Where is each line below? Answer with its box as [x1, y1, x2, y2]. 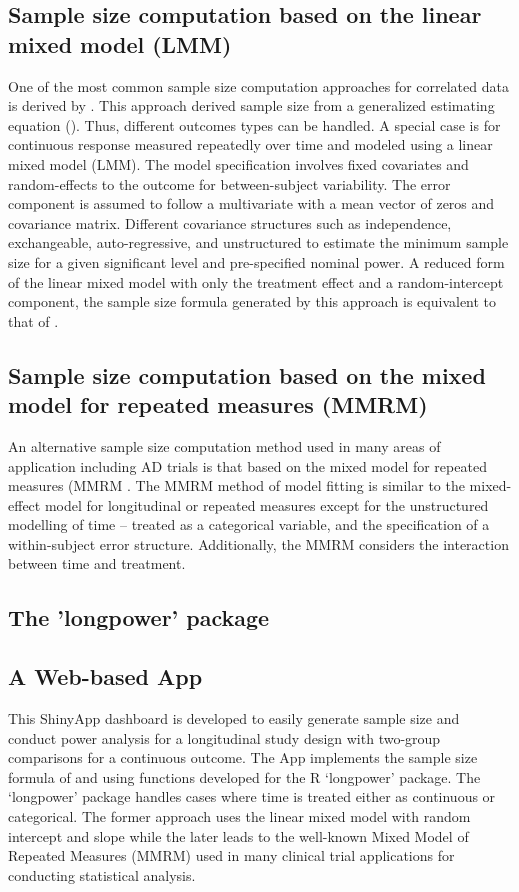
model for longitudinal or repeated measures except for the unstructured [44, 494, 489, 515]
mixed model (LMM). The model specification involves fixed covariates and [8, 153, 469, 174]
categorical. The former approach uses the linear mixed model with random [8, 806, 471, 827]
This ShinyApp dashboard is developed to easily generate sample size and [8, 708, 460, 729]
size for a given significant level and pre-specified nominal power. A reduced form [8, 251, 505, 272]
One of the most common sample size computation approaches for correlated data [8, 75, 509, 96]
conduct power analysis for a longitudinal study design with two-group [8, 727, 441, 748]
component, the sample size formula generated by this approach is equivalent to [8, 291, 497, 312]
